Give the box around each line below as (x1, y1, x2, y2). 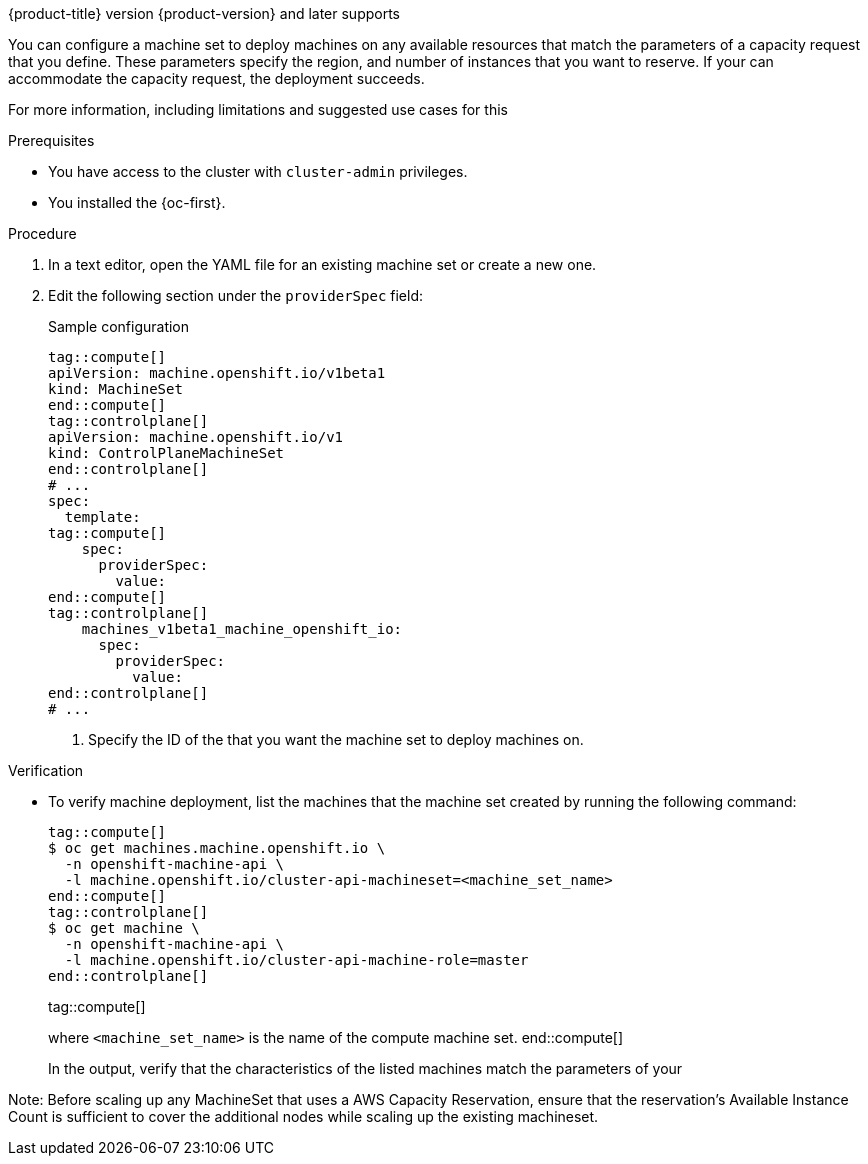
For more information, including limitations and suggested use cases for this (8, 101, 508, 118)
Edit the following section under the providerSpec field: (48, 287, 423, 304)
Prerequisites (8, 132, 95, 149)
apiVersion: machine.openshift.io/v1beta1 (48, 365, 386, 381)
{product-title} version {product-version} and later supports (8, 5, 401, 22)
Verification (8, 762, 84, 779)
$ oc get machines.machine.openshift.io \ (48, 840, 386, 856)
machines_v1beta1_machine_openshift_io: (81, 621, 403, 637)
